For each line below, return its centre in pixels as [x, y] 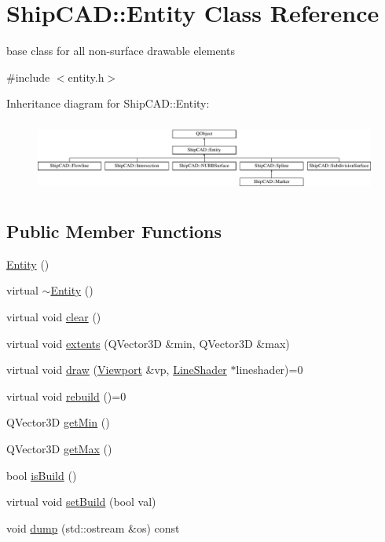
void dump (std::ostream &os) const [93, 527]
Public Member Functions [114, 231]
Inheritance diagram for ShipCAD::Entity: [108, 103]
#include [28, 77]
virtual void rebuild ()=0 [66, 396]
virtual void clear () [54, 316]
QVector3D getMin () [58, 422]
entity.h [86, 77]
